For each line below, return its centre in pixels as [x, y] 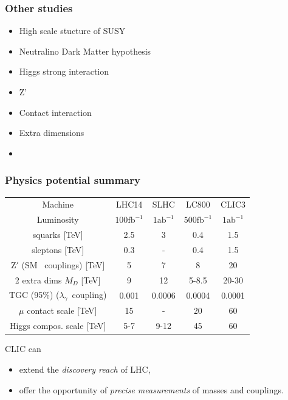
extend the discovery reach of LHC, [85, 369]
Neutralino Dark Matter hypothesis [85, 51]
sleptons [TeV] [58, 249]
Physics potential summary [73, 180]
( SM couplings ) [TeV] [63, 264]
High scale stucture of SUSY [72, 31]
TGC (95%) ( [34, 295]
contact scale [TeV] [62, 310]
